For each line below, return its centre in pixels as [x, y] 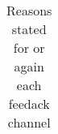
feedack [29, 104]
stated [29, 29]
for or [29, 48]
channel [29, 122]
